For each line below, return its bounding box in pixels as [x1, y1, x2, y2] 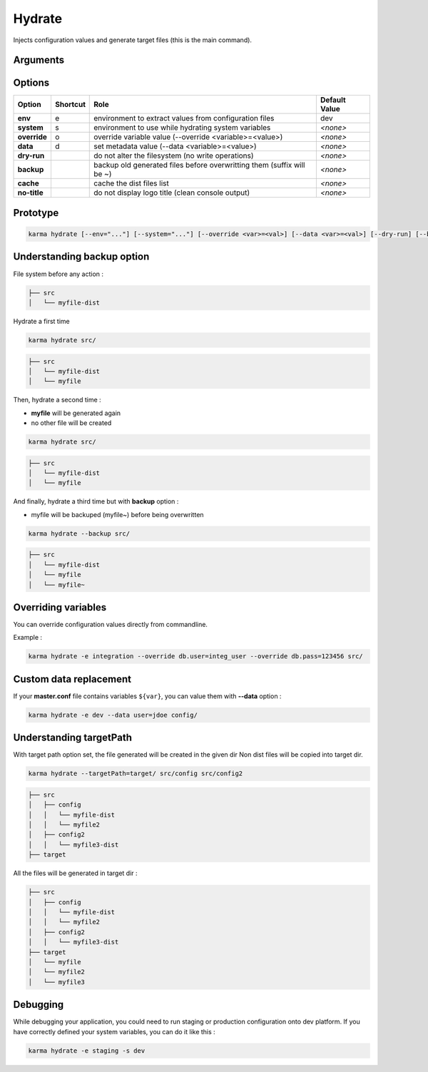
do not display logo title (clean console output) [93, 188, 250, 198]
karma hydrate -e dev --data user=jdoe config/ [28, 710, 198, 719]
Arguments [13, 54, 65, 66]
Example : [13, 633, 43, 642]
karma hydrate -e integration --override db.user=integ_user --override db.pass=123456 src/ [28, 653, 363, 660]
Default [320, 95, 346, 105]
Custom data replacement [13, 673, 132, 685]
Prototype [13, 207, 59, 219]
